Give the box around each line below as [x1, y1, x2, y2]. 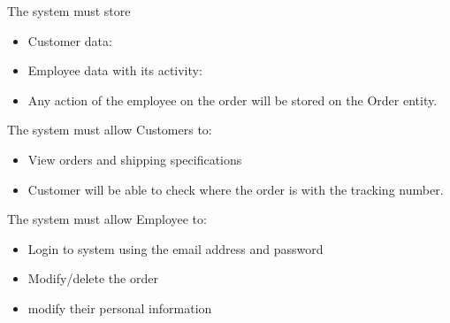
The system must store [7, 2, 131, 19]
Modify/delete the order [27, 269, 158, 288]
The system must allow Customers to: [7, 120, 212, 139]
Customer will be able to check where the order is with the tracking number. [27, 180, 444, 198]
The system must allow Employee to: [7, 210, 207, 228]
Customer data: [27, 31, 112, 50]
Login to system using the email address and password [27, 239, 324, 258]
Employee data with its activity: [27, 61, 202, 80]
